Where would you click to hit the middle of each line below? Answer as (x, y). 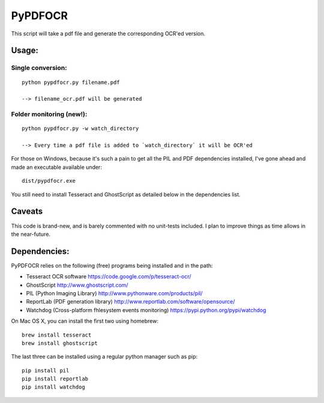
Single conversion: (39, 68)
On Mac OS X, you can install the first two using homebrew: (85, 321)
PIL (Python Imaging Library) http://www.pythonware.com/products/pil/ (115, 293)
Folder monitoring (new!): (49, 114)
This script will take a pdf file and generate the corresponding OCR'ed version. (108, 34)
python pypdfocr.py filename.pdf (71, 82)
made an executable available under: (56, 167)
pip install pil (46, 370)
